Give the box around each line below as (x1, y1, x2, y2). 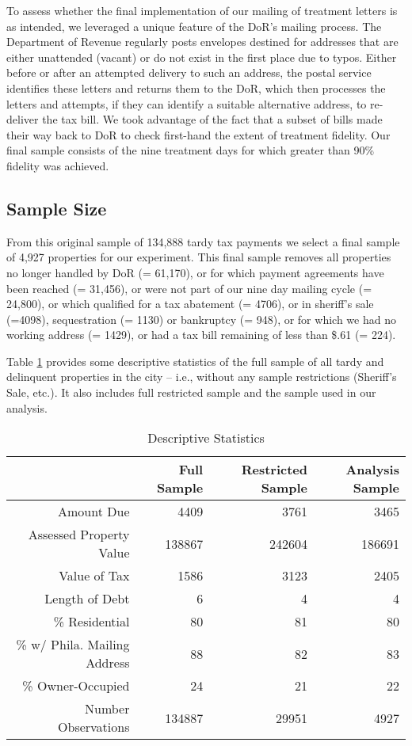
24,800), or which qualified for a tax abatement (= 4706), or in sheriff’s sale (6, 295, 374, 312)
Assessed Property (28, 525, 130, 544)
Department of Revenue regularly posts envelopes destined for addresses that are (6, 33, 399, 50)
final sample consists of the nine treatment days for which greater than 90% (6, 142, 375, 158)
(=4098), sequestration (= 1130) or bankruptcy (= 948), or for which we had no (6, 310, 396, 327)
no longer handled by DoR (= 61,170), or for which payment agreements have (6, 264, 384, 280)
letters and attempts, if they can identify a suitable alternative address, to (6, 95, 367, 112)
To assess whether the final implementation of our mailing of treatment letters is (6, 2, 398, 18)
